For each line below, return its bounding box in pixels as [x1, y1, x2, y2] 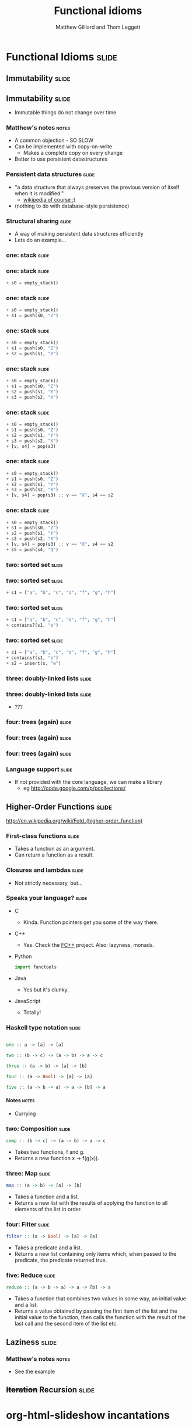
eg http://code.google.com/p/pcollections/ [23, 784, 126, 792]
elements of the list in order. [14, 1205, 82, 1212]
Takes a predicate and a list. [14, 1244, 82, 1251]
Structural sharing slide [6, 217, 72, 225]
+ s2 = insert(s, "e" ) [6, 660, 61, 666]
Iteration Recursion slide [6, 1385, 95, 1395]
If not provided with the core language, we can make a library [14, 779, 162, 786]
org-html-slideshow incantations [6, 1408, 170, 1422]
